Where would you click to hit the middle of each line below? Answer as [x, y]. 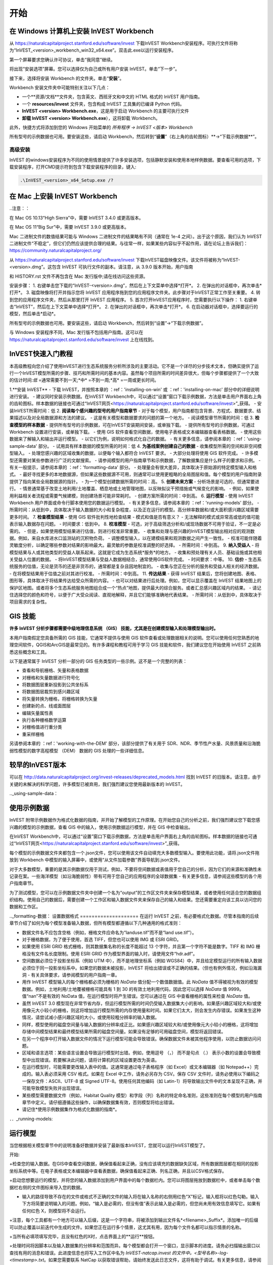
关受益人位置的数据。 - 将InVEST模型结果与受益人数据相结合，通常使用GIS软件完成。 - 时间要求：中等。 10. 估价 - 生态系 [135, 560]
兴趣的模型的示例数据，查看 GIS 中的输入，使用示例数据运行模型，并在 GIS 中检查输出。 [101, 827]
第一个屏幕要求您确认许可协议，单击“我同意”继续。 [62, 59]
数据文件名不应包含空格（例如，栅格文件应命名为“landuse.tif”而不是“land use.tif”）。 [109, 932]
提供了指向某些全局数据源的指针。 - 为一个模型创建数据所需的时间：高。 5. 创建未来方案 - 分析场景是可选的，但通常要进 [134, 481]
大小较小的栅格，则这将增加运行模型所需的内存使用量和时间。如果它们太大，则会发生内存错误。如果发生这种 [148, 1010]
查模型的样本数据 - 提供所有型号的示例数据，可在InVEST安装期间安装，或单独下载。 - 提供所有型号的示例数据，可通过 [132, 425]
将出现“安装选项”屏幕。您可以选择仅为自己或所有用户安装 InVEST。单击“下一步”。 [94, 69]
